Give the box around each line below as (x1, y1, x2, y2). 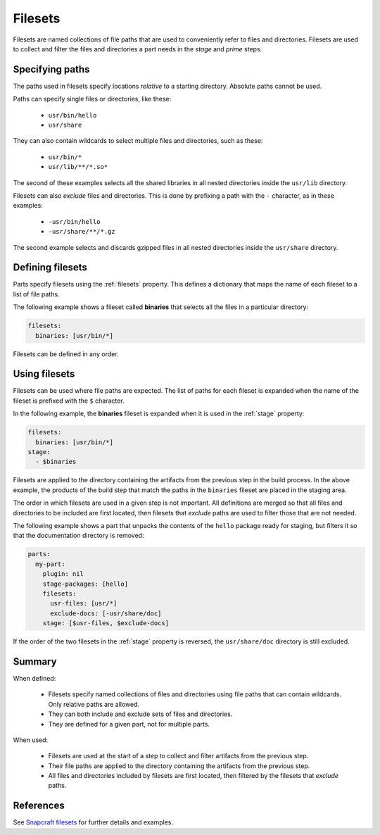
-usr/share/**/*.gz (48, 227, 115, 236)
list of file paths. (13, 289, 60, 299)
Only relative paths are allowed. (48, 700, 140, 708)
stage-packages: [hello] (42, 579, 129, 588)
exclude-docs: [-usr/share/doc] (50, 609, 162, 617)
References (13, 800, 65, 812)
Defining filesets (13, 261, 87, 274)
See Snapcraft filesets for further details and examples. (13, 818, 174, 827)
